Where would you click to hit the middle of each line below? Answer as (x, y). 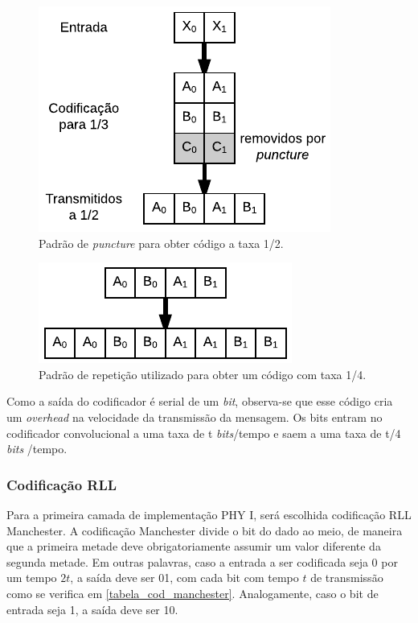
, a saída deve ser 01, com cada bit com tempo (184, 578)
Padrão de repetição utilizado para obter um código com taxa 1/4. (203, 374)
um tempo (32, 578)
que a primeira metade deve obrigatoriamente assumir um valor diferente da (194, 546)
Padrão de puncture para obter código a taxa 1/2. (161, 243)
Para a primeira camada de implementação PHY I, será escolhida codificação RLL (209, 514)
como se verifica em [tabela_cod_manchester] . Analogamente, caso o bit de (193, 593)
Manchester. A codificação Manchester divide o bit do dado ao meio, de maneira (205, 530)
